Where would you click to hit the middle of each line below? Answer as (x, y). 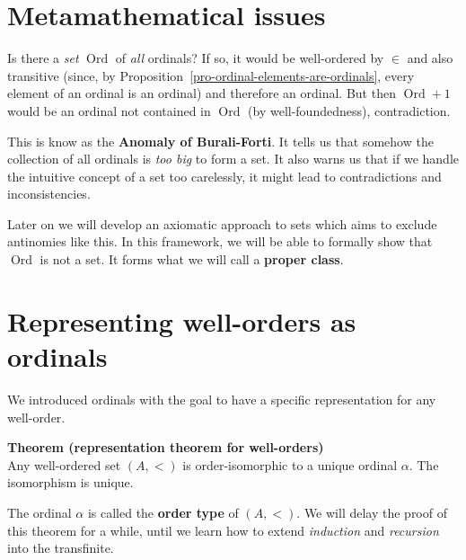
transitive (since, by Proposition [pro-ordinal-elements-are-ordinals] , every (211, 75)
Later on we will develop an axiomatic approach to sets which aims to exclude (222, 223)
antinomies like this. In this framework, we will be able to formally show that (220, 241)
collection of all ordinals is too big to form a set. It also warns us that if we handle (233, 159)
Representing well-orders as (182, 320)
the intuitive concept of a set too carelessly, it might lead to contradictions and (224, 176)
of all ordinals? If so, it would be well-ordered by (250, 58)
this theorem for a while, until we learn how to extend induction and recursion (223, 530)
